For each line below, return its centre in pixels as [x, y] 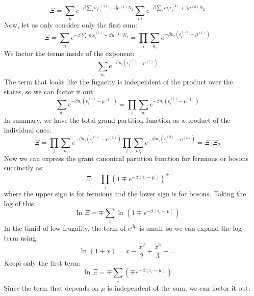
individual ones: [28, 129]
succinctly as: [24, 168]
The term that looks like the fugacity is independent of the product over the [118, 82]
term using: [21, 238]
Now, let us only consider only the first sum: [71, 25]
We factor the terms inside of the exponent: [69, 53]
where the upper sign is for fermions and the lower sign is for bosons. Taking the [125, 193]
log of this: [20, 203]
